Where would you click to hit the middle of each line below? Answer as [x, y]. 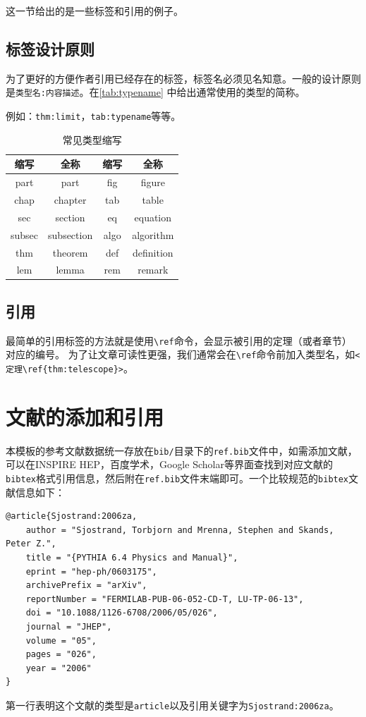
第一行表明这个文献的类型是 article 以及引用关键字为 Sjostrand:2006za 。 [172, 705]
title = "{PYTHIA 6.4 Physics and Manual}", [132, 558]
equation [153, 217]
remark [153, 270]
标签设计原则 [50, 48]
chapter [70, 199]
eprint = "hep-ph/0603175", [91, 571]
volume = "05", [61, 641]
